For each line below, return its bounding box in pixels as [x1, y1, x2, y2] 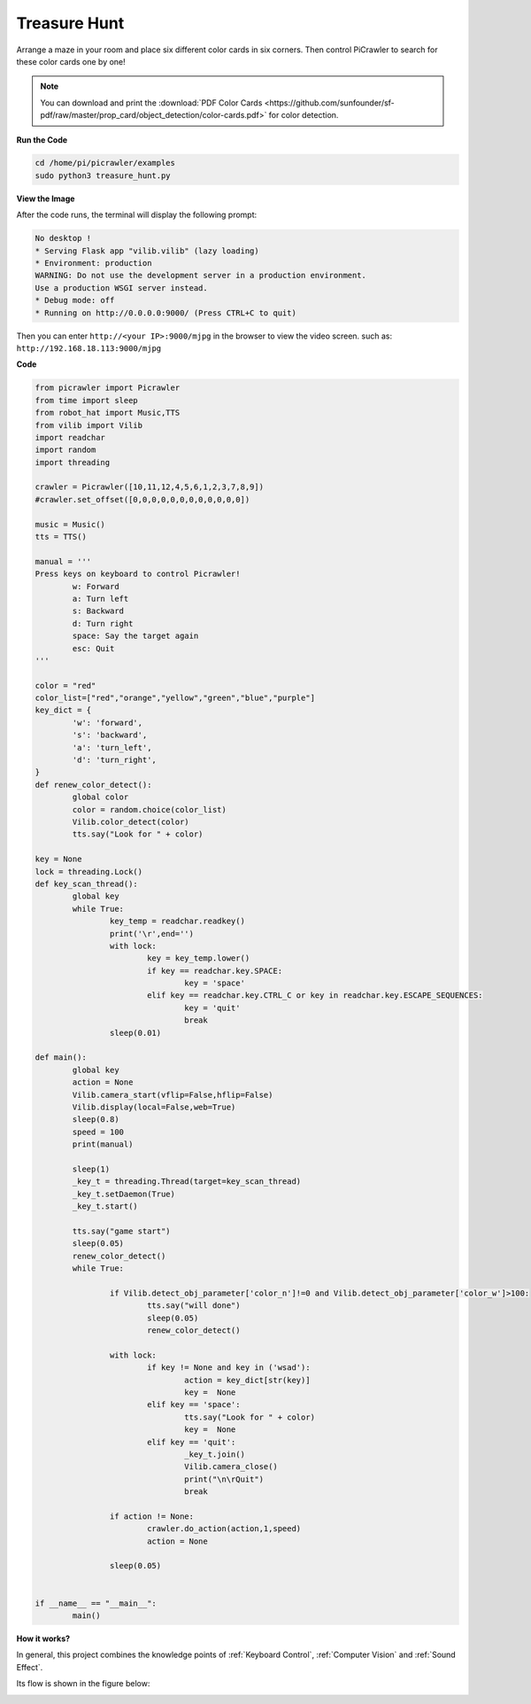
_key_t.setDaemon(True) [72, 1188, 176, 1199]
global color [72, 792, 129, 802]
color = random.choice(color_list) [72, 805, 227, 814]
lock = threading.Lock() [35, 867, 143, 876]
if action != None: [109, 1511, 195, 1521]
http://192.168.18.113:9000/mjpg [16, 343, 162, 354]
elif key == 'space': [146, 1400, 241, 1410]
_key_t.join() [184, 1449, 245, 1459]
